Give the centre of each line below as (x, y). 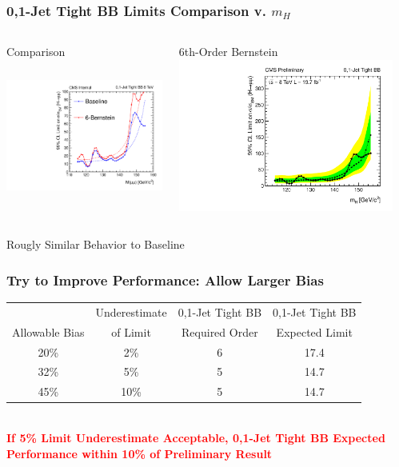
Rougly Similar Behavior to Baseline (96, 244)
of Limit (131, 331)
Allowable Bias (48, 331)
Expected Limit (314, 331)
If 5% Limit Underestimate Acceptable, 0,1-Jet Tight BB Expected (196, 437)
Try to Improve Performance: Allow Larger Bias (165, 279)
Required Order (220, 331)
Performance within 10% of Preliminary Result (140, 453)
